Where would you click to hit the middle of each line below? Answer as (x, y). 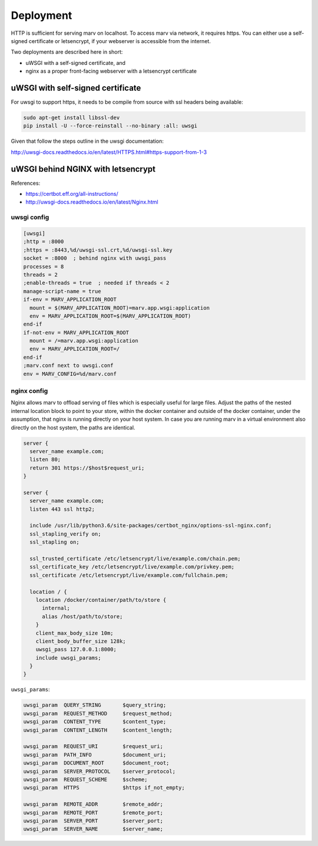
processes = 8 (44, 266)
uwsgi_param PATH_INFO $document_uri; (95, 755)
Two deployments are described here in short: (67, 52)
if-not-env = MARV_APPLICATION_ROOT (76, 332)
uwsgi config (30, 217)
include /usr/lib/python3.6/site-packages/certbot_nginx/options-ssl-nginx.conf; (151, 526)
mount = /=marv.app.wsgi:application (84, 341)
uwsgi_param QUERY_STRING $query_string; (95, 705)
